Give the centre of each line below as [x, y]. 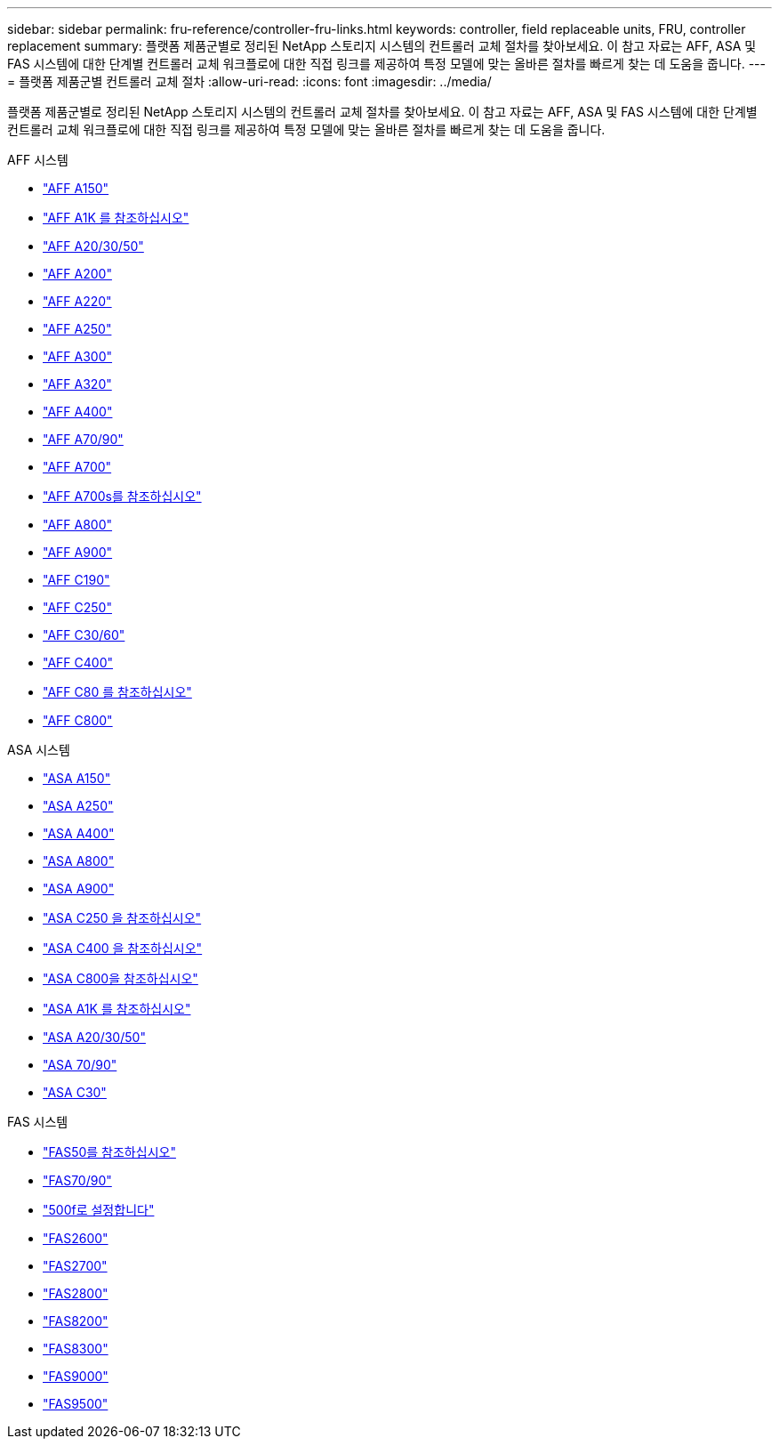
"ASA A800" [79, 861]
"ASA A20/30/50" [94, 1037]
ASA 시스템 [39, 750]
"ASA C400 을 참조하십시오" [123, 948]
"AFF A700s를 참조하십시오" [122, 496]
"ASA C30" [75, 1092]
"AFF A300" [78, 356]
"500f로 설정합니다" [99, 1210]
